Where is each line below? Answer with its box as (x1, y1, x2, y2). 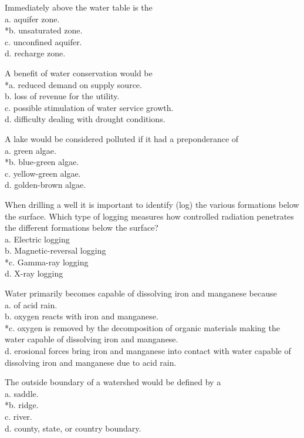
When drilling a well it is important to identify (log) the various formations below (5, 198, 299, 210)
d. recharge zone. (5, 47, 66, 59)
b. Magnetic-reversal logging (5, 244, 106, 257)
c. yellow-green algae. (5, 167, 81, 179)
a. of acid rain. (5, 298, 58, 311)
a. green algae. (5, 144, 56, 156)
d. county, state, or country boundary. (5, 422, 141, 434)
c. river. (5, 410, 32, 422)
